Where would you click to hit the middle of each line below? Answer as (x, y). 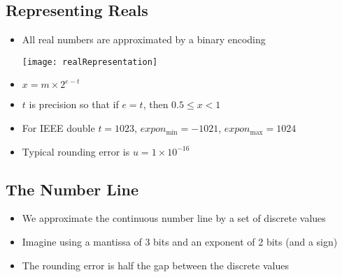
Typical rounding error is (76, 151)
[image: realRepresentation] (90, 62)
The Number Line (72, 189)
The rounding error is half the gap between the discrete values (155, 265)
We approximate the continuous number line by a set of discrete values (174, 218)
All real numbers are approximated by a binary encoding (144, 39)
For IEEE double (58, 128)
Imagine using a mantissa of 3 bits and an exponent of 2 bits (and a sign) (180, 242)
